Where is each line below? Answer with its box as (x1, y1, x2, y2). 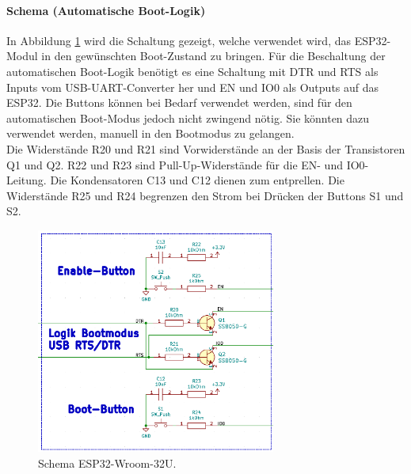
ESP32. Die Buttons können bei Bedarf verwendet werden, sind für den (6, 94, 352, 111)
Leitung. (6, 172, 47, 188)
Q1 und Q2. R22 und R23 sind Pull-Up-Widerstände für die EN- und (6, 156, 343, 173)
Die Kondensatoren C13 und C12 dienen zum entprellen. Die (50, 172, 344, 188)
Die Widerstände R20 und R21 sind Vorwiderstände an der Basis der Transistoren (6, 140, 405, 157)
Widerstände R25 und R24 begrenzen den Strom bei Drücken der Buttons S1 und (6, 187, 404, 203)
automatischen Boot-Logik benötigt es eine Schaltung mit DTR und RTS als (6, 63, 379, 79)
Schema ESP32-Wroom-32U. (38, 454, 177, 471)
